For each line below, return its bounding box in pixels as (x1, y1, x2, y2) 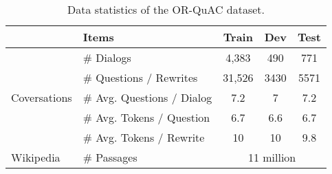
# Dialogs (82, 50, 131, 65)
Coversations (11, 89, 72, 105)
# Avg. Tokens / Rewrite (82, 129, 205, 145)
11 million (247, 149, 296, 165)
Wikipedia (11, 149, 60, 165)
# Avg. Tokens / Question (82, 109, 210, 125)
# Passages (82, 149, 137, 165)
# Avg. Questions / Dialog (82, 89, 212, 105)
